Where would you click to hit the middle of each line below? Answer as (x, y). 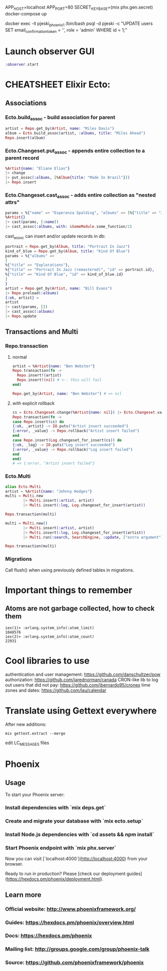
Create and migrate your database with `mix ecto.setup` (74, 821)
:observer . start (22, 64)
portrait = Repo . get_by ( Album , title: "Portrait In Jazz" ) (68, 246)
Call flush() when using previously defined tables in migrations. (70, 570)
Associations (26, 103)
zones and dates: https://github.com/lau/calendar (56, 690)
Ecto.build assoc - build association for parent (60, 117)
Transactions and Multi (42, 332)
